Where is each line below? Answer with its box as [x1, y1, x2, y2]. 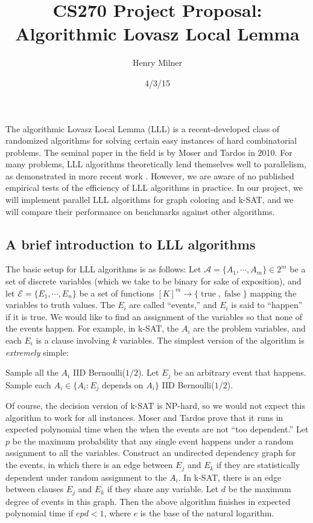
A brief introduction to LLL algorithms [5, 234, 256, 253]
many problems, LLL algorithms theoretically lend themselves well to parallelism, [5, 158, 306, 170]
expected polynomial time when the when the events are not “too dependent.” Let [5, 423, 309, 435]
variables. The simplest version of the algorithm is [119, 334, 305, 347]
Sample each [5, 378, 51, 391]
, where [104, 507, 131, 519]
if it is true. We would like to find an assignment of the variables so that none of [5, 310, 303, 322]
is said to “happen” [231, 298, 303, 311]
